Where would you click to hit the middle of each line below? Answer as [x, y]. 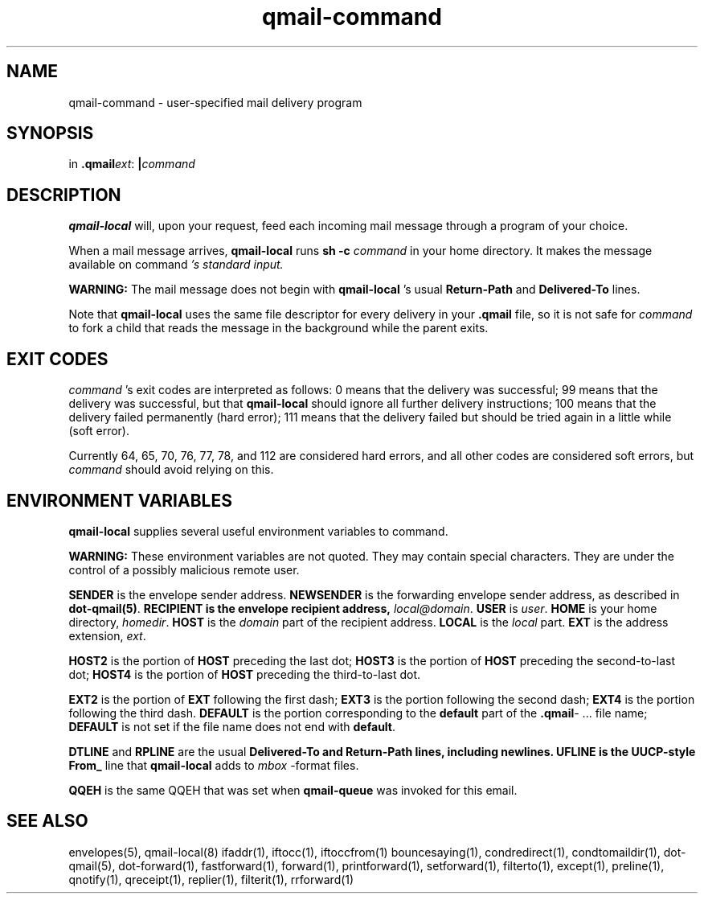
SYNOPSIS [50, 134]
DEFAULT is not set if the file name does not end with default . [232, 726]
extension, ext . [107, 635]
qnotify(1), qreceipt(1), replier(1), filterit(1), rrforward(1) [211, 879]
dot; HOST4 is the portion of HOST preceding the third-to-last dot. [245, 674]
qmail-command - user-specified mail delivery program [215, 102]
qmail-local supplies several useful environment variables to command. [258, 531]
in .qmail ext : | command [132, 164]
